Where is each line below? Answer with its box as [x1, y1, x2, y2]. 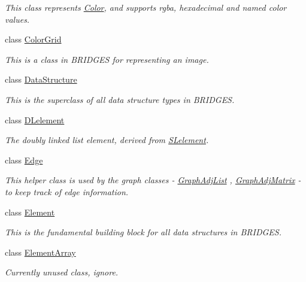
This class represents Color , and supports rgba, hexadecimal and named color [5, 1, 287, 13]
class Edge [5, 153, 43, 166]
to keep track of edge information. [5, 185, 129, 198]
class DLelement [5, 113, 65, 126]
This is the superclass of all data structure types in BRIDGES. [5, 93, 235, 105]
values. [5, 13, 30, 25]
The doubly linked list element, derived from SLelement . [5, 134, 209, 146]
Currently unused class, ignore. [5, 266, 119, 278]
